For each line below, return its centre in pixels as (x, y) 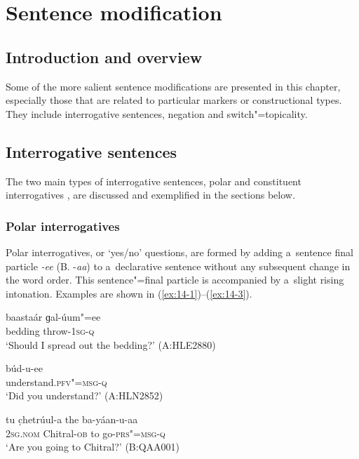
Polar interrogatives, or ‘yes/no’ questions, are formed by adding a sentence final (179, 252)
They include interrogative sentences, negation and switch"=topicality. (157, 113)
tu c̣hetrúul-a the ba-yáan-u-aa (72, 419)
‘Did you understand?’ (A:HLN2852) (84, 395)
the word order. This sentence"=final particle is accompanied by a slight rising (175, 280)
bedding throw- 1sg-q (50, 330)
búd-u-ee (24, 368)
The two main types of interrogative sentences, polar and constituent (154, 181)
